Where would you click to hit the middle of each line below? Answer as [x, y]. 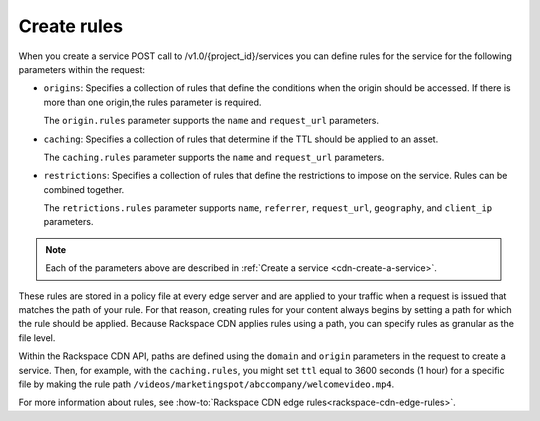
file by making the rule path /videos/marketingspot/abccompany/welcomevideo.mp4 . [206, 384]
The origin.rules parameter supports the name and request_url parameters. [211, 121]
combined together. [84, 189]
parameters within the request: [81, 69]
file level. [37, 337]
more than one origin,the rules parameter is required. [152, 102]
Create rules [71, 26]
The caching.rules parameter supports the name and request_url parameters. [214, 157]
